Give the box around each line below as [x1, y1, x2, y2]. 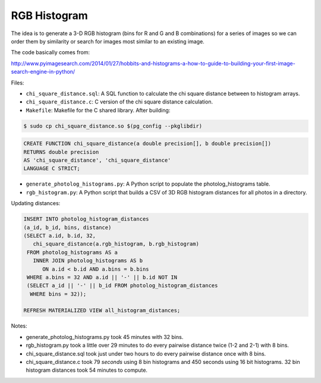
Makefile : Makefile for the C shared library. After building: [26, 106, 171, 114]
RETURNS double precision [23, 149, 99, 155]
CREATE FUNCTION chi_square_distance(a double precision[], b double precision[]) [23, 140, 272, 147]
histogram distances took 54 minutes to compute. [26, 366, 148, 374]
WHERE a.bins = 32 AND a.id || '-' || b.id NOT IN [27, 274, 178, 281]
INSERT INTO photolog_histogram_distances [23, 216, 149, 222]
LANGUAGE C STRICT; [23, 165, 80, 172]
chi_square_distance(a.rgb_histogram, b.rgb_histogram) [33, 241, 199, 247]
